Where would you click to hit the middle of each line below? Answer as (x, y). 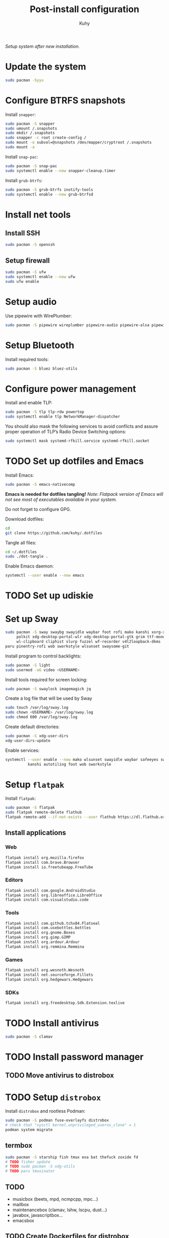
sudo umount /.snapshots (31, 128)
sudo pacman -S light (28, 665)
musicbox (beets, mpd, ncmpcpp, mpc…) (55, 1199)
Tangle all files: (21, 543)
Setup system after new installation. (43, 46)
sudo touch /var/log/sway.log (37, 708)
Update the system (46, 67)
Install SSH (23, 233)
